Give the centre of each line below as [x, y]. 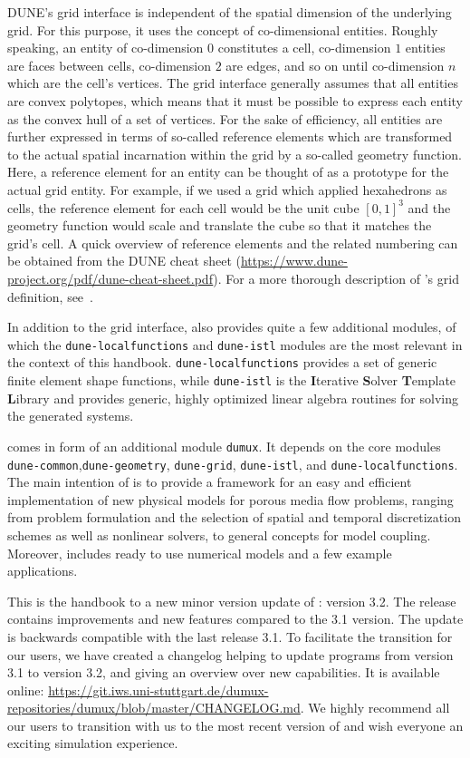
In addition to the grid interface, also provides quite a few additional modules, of [232, 327]
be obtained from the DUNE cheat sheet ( [124, 261]
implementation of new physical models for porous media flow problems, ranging [230, 499]
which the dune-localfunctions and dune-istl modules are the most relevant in [235, 344]
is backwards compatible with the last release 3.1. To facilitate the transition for [230, 636]
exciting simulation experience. [93, 743]
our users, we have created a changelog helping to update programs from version [230, 654]
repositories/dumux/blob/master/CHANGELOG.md [154, 708]
